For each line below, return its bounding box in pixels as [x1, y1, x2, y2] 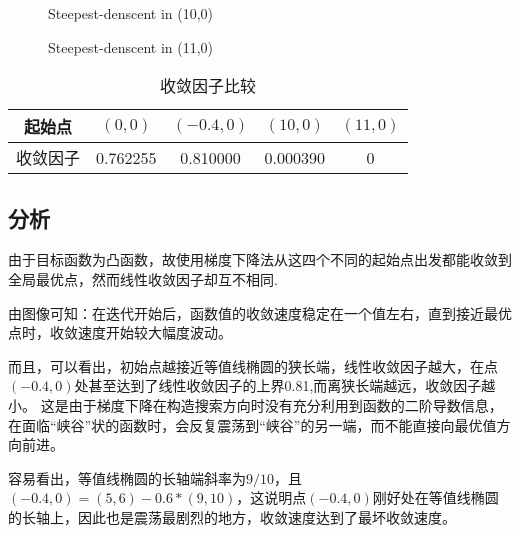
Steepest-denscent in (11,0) [48, 36, 214, 57]
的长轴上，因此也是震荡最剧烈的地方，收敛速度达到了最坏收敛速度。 [8, 506, 456, 527]
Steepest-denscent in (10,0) [48, 3, 214, 23]
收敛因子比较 [160, 74, 257, 98]
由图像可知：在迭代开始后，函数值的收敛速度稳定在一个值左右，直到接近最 [8, 302, 498, 323]
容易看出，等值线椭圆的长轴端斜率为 [8, 467, 246, 488]
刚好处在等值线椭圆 [372, 487, 499, 508]
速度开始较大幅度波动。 [77, 322, 232, 343]
